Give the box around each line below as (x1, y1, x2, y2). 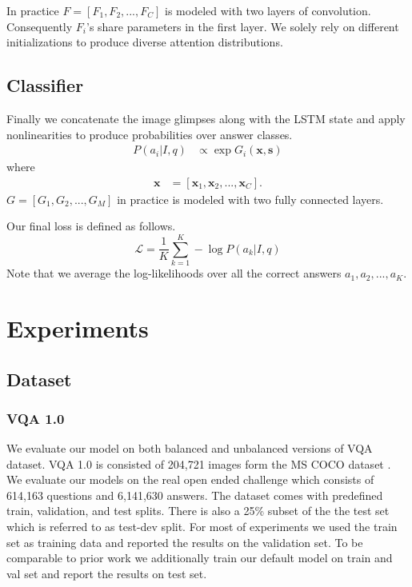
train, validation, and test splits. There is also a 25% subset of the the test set (6, 502, 390, 519)
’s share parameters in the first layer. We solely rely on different (86, 18, 399, 34)
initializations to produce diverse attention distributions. (6, 34, 283, 50)
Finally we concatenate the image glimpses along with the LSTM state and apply (6, 110, 406, 126)
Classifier (6, 73, 84, 98)
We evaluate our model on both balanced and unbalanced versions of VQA (6, 440, 373, 457)
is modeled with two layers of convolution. (165, 2, 371, 18)
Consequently (6, 18, 73, 34)
